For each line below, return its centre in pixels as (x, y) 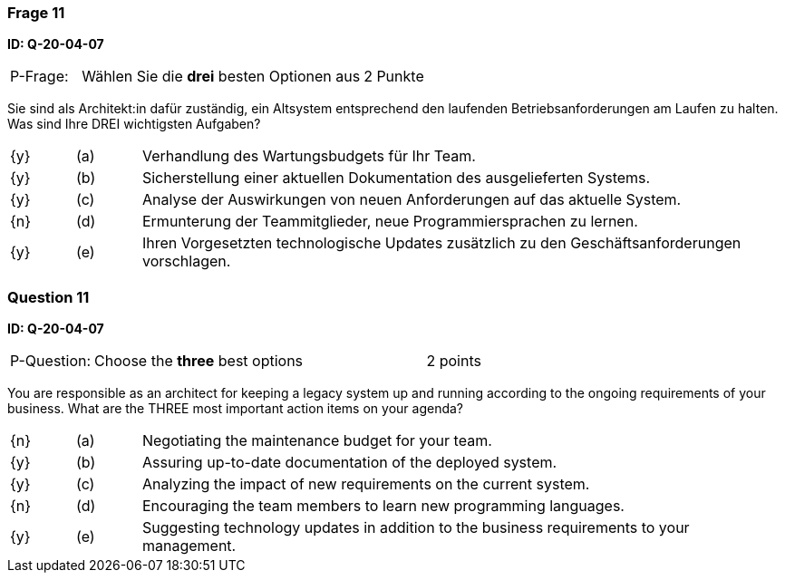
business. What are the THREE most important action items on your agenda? (235, 409)
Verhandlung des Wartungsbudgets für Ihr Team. (309, 156)
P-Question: (51, 361)
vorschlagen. (186, 261)
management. (189, 546)
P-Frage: (39, 77)
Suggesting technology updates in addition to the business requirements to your (416, 528)
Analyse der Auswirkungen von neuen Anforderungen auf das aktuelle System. (412, 200)
